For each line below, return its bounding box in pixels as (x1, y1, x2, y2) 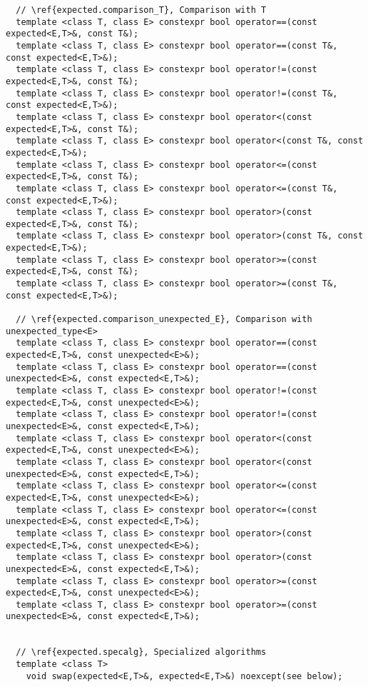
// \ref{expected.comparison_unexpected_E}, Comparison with (16, 314, 312, 325)
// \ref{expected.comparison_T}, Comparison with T (16, 5, 267, 15)
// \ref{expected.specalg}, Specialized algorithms (16, 647, 267, 658)
